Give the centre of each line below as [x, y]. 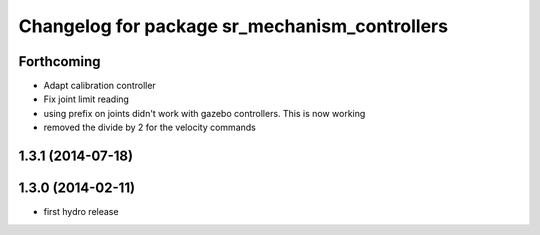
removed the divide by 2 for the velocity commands [150, 127]
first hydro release [81, 212]
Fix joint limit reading [86, 99]
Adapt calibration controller [100, 86]
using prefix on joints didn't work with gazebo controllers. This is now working [204, 113]
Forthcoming [59, 61]
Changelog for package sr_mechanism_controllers [233, 26]
